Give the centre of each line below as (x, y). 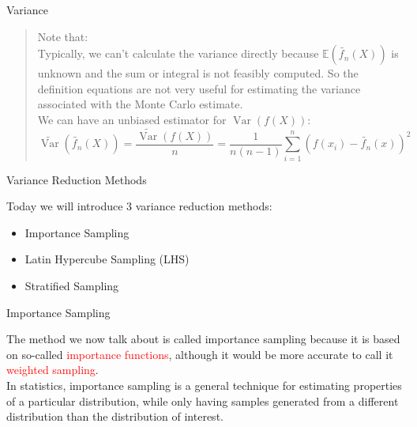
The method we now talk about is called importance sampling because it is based (203, 339)
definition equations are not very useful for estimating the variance (199, 88)
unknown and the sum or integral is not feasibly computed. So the (198, 73)
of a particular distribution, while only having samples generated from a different (203, 401)
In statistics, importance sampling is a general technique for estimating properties (204, 385)
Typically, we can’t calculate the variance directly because (178, 53)
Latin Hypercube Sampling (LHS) (107, 259)
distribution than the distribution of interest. (115, 416)
